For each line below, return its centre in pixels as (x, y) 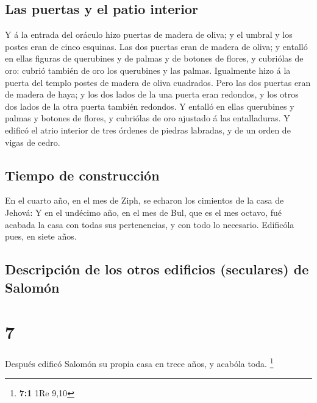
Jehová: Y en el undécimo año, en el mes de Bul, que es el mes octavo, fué (143, 212)
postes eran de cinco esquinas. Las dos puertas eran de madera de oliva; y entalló (156, 46)
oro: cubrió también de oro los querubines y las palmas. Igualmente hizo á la (148, 70)
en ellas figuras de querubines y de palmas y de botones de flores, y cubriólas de (154, 58)
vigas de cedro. (33, 142)
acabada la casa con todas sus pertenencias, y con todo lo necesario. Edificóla (150, 224)
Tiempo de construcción (82, 175)
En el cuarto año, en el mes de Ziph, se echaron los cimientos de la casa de (144, 200)
